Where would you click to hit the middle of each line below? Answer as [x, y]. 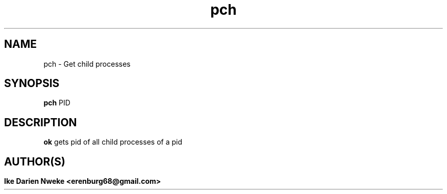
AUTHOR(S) [35, 161]
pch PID [57, 103]
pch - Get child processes [87, 64]
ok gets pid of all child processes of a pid [113, 142]
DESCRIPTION [41, 122]
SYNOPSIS [32, 84]
